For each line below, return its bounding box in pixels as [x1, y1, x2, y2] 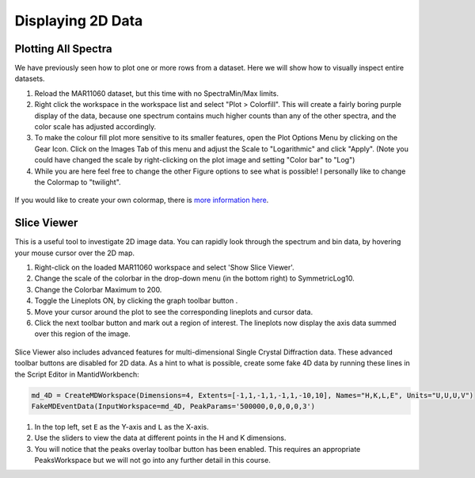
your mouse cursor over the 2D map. [14, 248, 135, 258]
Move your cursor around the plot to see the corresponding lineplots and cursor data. [34, 307, 313, 316]
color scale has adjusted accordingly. [34, 122, 157, 132]
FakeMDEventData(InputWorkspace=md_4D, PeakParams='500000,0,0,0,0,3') [31, 401, 316, 411]
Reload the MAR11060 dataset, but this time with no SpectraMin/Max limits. [34, 88, 279, 98]
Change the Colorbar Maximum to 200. [34, 285, 162, 294]
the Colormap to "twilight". [34, 177, 122, 186]
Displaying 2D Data [14, 12, 143, 29]
